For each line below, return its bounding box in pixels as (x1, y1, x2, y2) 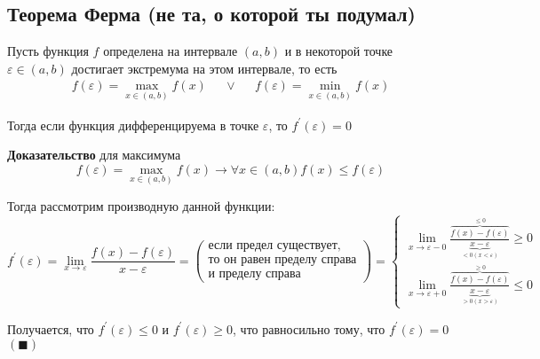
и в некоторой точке (284, 42, 393, 60)
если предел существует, (208, 239, 341, 253)
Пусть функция (7, 42, 89, 60)
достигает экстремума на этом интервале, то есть (71, 59, 337, 77)
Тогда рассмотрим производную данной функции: (7, 197, 275, 215)
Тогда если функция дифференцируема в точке (7, 115, 259, 134)
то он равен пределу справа (208, 254, 357, 267)
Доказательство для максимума (7, 145, 181, 164)
